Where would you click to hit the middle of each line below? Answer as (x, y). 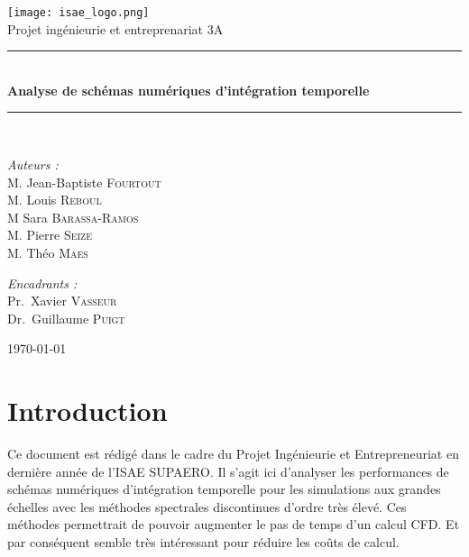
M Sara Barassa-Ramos (73, 217)
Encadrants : (42, 283)
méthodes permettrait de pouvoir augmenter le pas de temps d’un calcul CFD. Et (234, 524)
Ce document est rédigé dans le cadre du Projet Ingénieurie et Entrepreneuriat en (233, 454)
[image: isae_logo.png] (78, 13)
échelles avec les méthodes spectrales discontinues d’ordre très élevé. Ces (207, 506)
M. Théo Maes (48, 252)
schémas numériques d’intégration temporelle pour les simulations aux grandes (224, 489)
